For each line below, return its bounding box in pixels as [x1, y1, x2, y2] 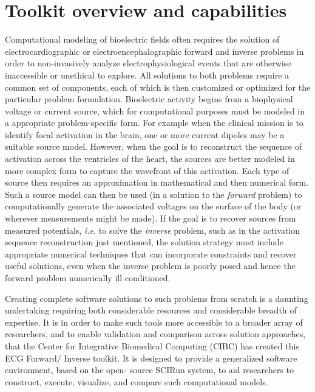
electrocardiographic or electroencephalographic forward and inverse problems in [5, 44, 304, 57]
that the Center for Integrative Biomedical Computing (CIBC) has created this [5, 339, 299, 352]
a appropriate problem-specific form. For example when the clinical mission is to [5, 116, 303, 129]
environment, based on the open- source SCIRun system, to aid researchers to [5, 363, 294, 376]
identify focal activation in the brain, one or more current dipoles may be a [5, 128, 285, 141]
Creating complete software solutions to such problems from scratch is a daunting [5, 292, 308, 304]
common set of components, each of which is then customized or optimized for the [5, 80, 311, 93]
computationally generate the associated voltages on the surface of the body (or [5, 200, 302, 212]
